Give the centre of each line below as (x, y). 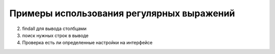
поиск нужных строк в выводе (55, 35)
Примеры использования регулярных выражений (122, 13)
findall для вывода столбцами (54, 29)
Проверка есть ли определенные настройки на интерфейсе (87, 43)
